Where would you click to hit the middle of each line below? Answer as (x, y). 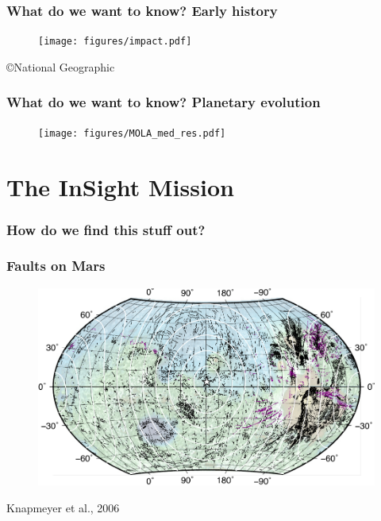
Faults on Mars (56, 266)
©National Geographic (61, 66)
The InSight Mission (120, 186)
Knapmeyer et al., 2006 (63, 507)
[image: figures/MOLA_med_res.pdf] (132, 133)
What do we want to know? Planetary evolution (164, 102)
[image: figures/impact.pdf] (115, 42)
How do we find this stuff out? (106, 229)
